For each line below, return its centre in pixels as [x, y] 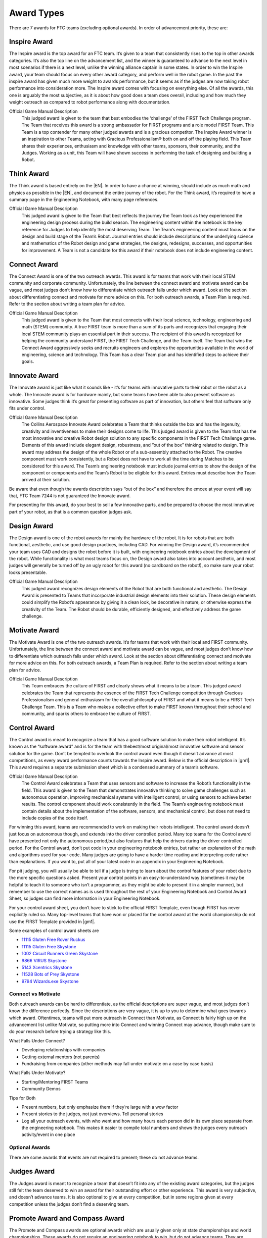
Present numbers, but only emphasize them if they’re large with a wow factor [100, 1107]
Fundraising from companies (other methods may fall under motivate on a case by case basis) [117, 1063]
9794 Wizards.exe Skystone [50, 981]
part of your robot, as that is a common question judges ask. [71, 512]
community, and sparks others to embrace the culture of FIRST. [86, 714]
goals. [28, 361]
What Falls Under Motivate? [37, 1073]
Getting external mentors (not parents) [61, 1057]
